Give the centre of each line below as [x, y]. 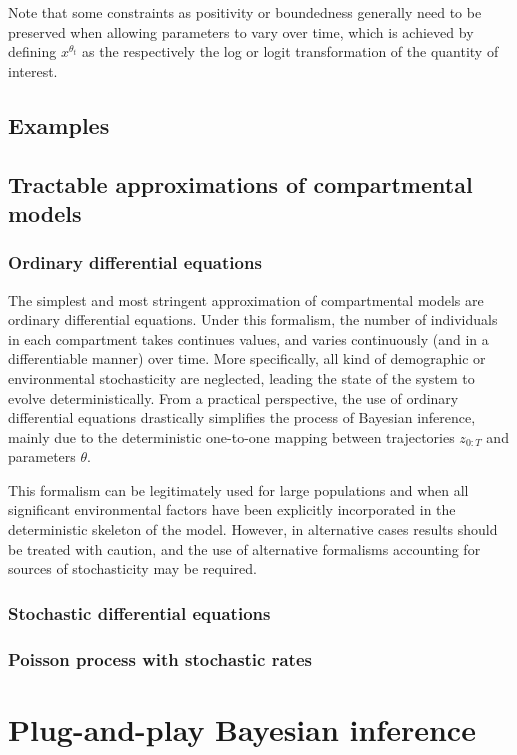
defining [32, 51]
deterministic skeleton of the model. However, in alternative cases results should [253, 529]
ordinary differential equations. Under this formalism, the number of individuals [253, 319]
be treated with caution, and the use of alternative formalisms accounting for [244, 548]
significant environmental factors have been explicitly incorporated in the [232, 509]
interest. [33, 70]
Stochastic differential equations [139, 612]
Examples [59, 124]
